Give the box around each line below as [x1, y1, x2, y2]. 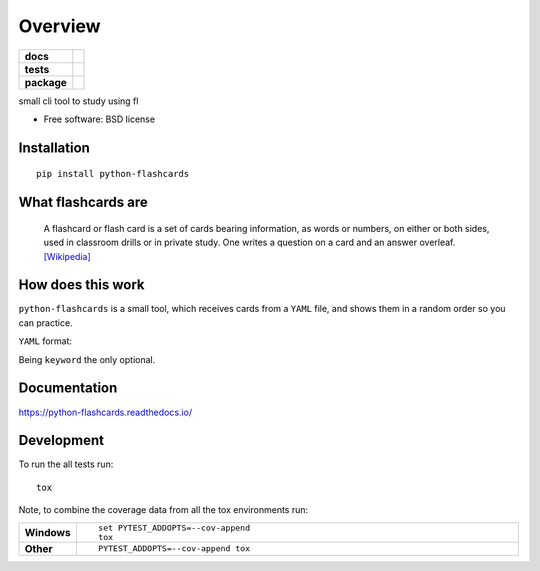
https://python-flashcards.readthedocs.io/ [18, 406, 193, 418]
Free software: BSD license [43, 113, 155, 125]
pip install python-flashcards [36, 168, 190, 180]
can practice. [18, 316, 74, 329]
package [24, 75, 67, 89]
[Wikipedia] [43, 250, 92, 262]
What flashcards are [18, 194, 149, 211]
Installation [18, 139, 90, 156]
